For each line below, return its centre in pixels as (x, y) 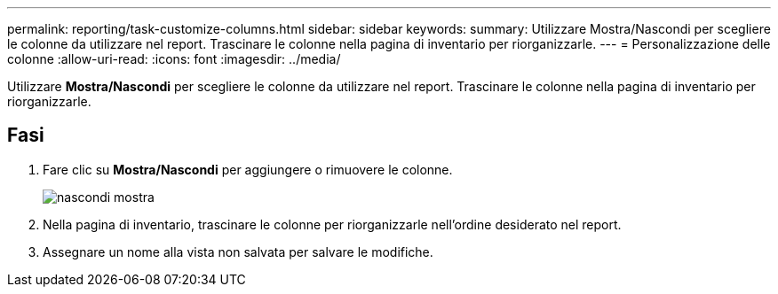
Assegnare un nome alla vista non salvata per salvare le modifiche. (238, 251)
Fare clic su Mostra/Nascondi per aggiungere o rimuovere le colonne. (248, 169)
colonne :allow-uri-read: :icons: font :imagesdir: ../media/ (174, 59)
